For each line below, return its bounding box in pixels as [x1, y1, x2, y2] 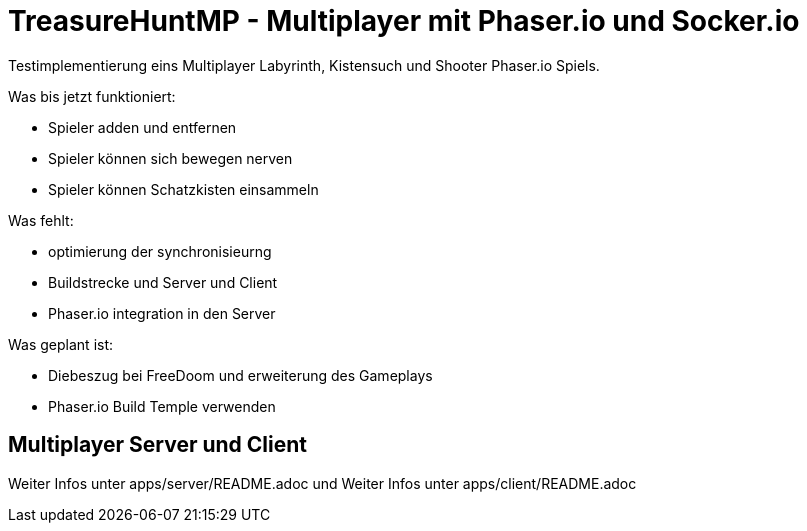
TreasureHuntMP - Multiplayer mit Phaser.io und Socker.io [8, 4, 800, 38]
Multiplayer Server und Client [8, 432, 308, 458]
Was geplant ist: [8, 335, 114, 353]
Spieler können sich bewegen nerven [48, 149, 293, 167]
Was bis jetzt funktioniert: [8, 87, 176, 105]
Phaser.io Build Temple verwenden [48, 397, 276, 415]
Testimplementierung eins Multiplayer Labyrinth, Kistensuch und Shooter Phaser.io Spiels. [8, 56, 600, 74]
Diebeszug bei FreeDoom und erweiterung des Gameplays [48, 366, 433, 384]
